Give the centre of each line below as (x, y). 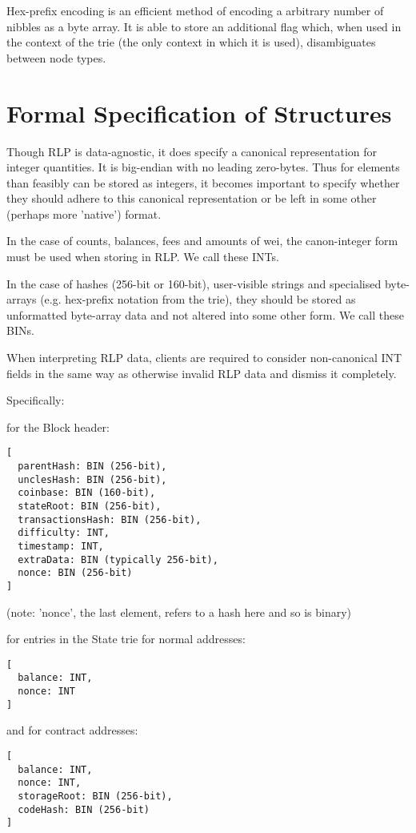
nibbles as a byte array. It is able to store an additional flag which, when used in (204, 26)
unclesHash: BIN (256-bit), (92, 479)
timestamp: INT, (61, 546)
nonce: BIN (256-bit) (75, 573)
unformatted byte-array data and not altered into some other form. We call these (205, 314)
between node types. (56, 57)
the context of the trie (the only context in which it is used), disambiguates (191, 42)
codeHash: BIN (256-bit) (84, 809)
